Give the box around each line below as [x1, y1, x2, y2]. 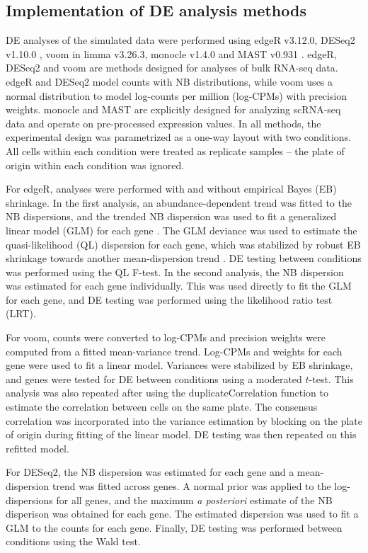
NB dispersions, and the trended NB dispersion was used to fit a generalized [6, 209, 337, 224]
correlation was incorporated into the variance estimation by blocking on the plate [6, 413, 362, 428]
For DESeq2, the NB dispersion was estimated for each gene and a [6, 464, 294, 479]
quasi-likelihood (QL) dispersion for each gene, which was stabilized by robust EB [6, 236, 361, 251]
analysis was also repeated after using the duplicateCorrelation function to [6, 385, 328, 400]
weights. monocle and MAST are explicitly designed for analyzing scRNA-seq [6, 102, 341, 117]
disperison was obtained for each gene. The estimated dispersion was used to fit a [6, 506, 359, 521]
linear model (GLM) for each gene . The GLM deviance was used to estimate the [6, 222, 357, 237]
